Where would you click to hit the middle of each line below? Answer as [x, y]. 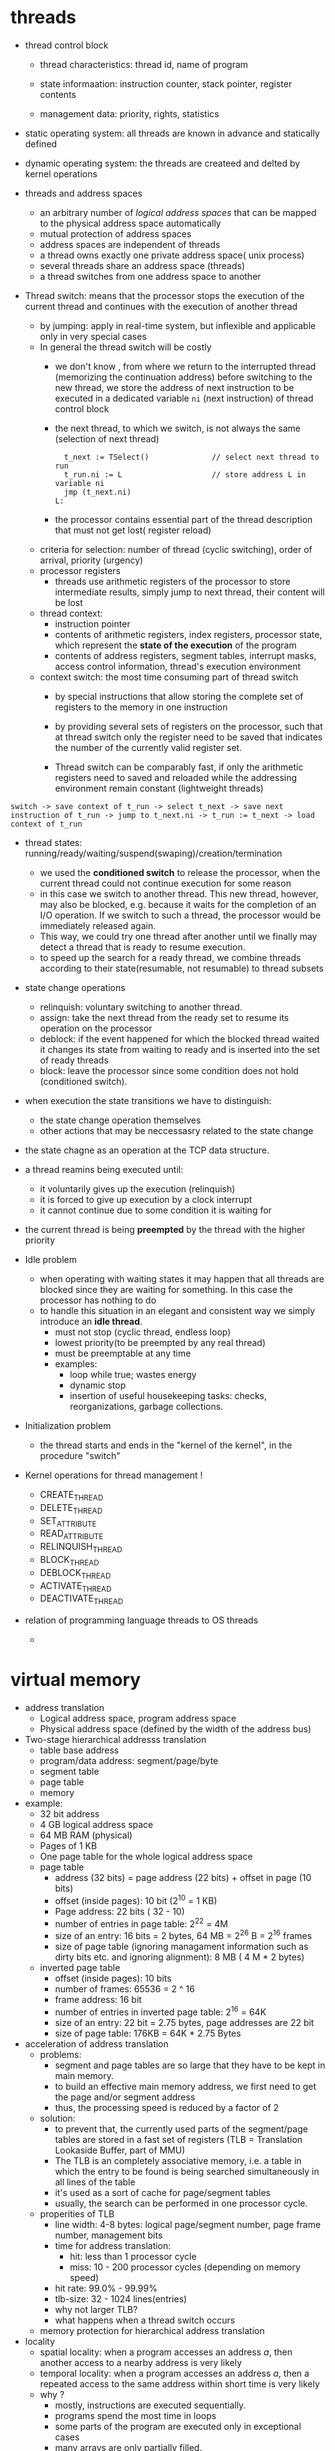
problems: [60, 2054]
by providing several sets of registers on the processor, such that [188, 726]
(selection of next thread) [107, 438]
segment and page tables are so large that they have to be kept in [190, 2065]
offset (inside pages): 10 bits [113, 1978]
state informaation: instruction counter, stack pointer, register [166, 83]
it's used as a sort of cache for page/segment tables [163, 2192]
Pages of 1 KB [68, 1846]
